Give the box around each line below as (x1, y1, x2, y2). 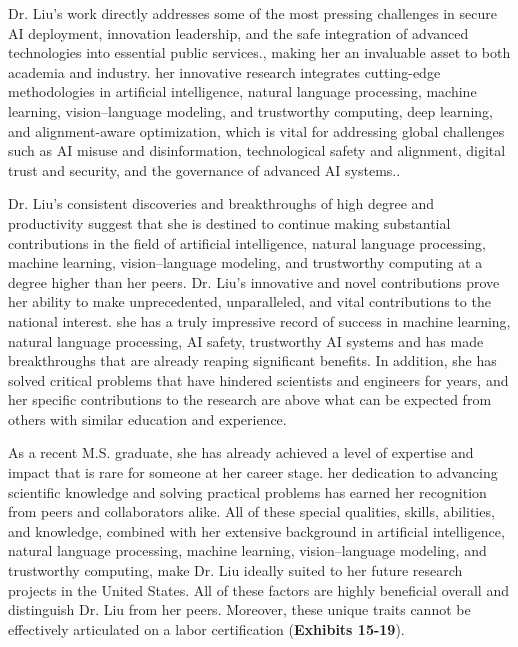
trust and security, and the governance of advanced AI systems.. (8, 159, 401, 180)
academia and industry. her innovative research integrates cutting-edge (8, 61, 441, 82)
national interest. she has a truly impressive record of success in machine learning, (8, 310, 511, 331)
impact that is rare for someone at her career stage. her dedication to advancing (8, 462, 498, 483)
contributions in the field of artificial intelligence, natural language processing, (8, 232, 487, 253)
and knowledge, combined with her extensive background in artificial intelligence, (8, 520, 505, 541)
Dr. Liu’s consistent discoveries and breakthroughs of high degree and (8, 193, 435, 214)
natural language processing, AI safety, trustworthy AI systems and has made (8, 330, 484, 351)
